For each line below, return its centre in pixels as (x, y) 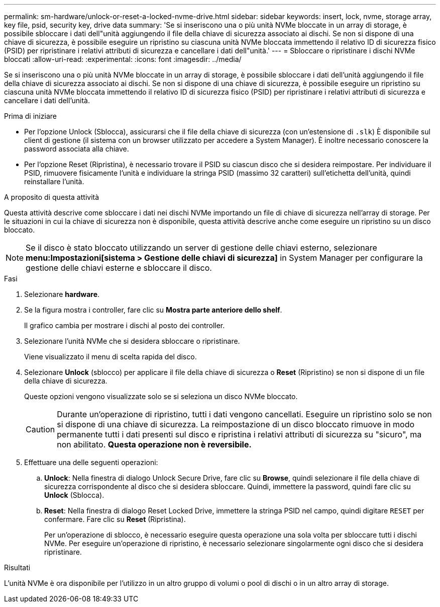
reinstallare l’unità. (54, 181)
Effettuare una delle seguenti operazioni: (91, 462)
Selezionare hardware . (62, 294)
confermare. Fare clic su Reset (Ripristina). (115, 519)
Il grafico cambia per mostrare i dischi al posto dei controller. (125, 325)
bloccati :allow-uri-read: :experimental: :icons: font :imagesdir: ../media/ (123, 59)
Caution (40, 429)
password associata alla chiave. (77, 149)
